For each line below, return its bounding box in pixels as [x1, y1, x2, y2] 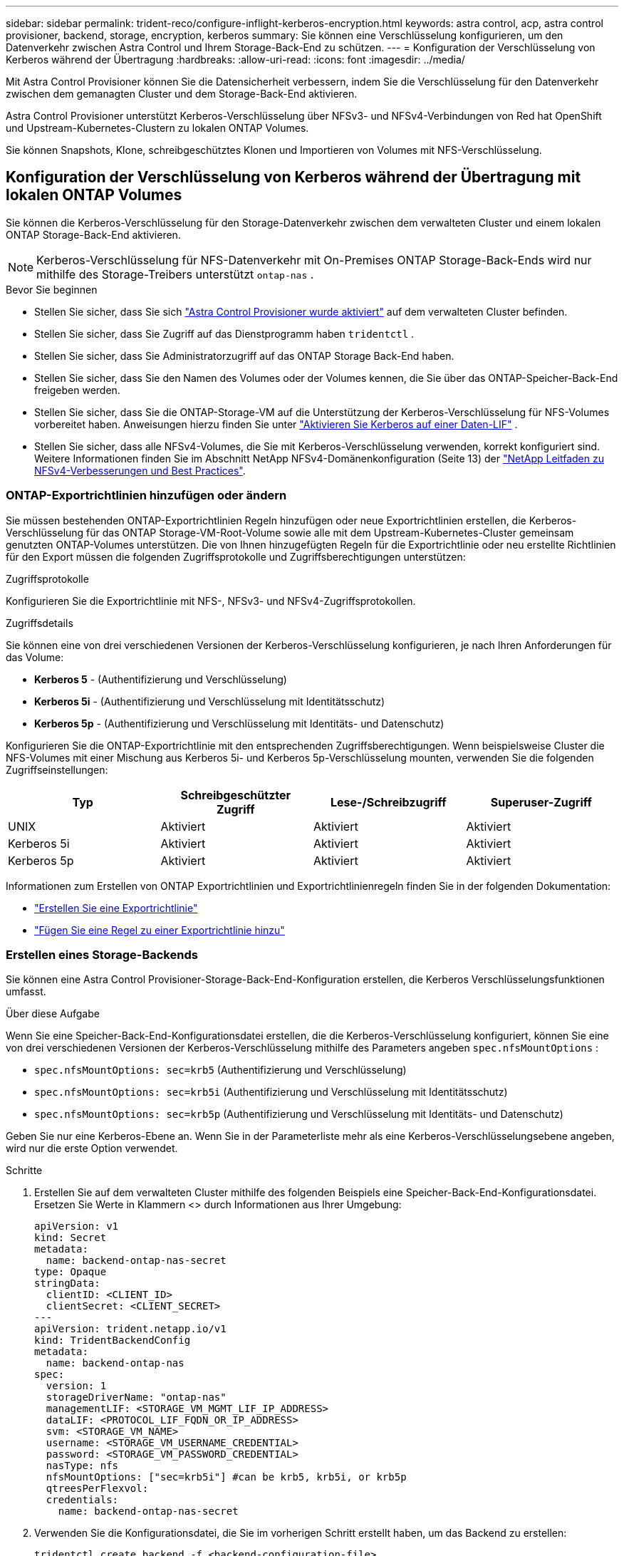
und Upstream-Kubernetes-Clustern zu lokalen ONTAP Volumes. [6, 122, 309, 134]
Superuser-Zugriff [490, 794, 592, 809]
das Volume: [6, 650, 64, 663]
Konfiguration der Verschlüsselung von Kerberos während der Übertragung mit [6, 168, 581, 187]
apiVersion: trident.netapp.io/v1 [34, 1323, 227, 1335]
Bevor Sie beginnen [6, 283, 98, 296]
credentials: [46, 1494, 119, 1506]
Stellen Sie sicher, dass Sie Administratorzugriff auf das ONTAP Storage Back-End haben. [34, 349, 454, 362]
